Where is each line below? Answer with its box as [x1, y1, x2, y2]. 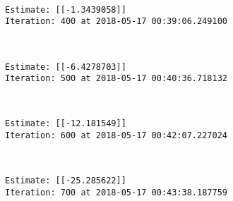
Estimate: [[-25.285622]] [5, 176, 126, 186]
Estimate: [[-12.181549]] [5, 118, 126, 129]
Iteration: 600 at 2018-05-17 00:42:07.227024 [5, 130, 227, 141]
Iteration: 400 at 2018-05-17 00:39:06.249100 [5, 16, 227, 27]
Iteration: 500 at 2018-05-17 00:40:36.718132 [5, 73, 227, 84]
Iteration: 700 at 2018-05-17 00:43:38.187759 [5, 187, 227, 197]
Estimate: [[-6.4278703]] [5, 61, 126, 72]
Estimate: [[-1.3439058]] [5, 4, 126, 15]
